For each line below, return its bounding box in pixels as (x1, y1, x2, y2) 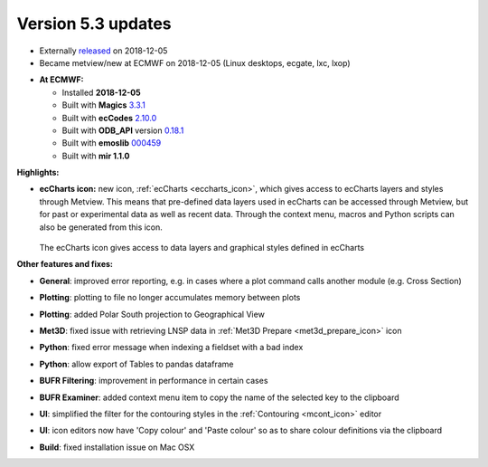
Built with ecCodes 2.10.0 (61, 112, 157, 123)
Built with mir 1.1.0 (61, 150, 130, 161)
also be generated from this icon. (39, 222, 163, 233)
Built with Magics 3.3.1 (61, 100, 146, 110)
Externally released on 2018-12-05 (39, 45, 168, 56)
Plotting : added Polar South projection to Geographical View (39, 309, 266, 319)
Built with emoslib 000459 (61, 138, 162, 148)
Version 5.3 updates (16, 14, 172, 33)
